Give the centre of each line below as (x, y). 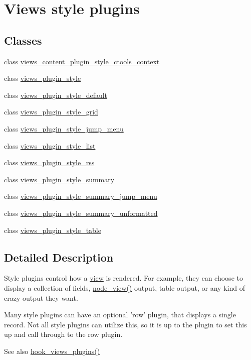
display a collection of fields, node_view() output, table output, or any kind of (124, 287)
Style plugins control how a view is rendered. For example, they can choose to (123, 278)
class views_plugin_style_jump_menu (64, 128)
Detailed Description (59, 257)
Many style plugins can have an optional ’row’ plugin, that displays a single (120, 315)
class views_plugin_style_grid (51, 112)
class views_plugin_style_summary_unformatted (81, 213)
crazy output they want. (41, 297)
